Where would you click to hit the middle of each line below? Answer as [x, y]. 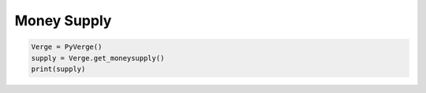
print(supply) [58, 69]
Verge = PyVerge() [67, 47]
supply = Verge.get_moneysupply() [98, 58]
